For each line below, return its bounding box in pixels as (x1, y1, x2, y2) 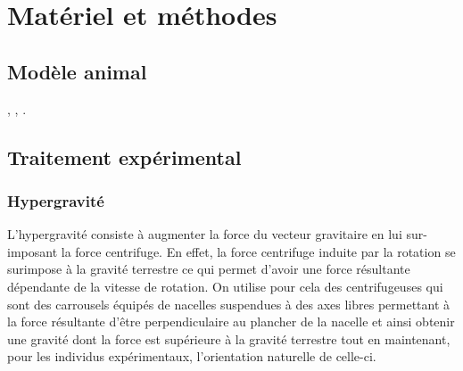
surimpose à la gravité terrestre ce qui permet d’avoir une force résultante (7, 260, 410, 278)
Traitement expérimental (7, 143, 242, 170)
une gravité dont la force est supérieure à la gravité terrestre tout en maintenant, (7, 329, 451, 348)
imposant (7, 242, 58, 260)
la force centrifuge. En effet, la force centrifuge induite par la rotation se (61, 242, 456, 260)
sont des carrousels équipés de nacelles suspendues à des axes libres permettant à (7, 294, 451, 313)
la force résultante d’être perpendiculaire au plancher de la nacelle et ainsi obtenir (7, 312, 455, 331)
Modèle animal (7, 57, 147, 85)
